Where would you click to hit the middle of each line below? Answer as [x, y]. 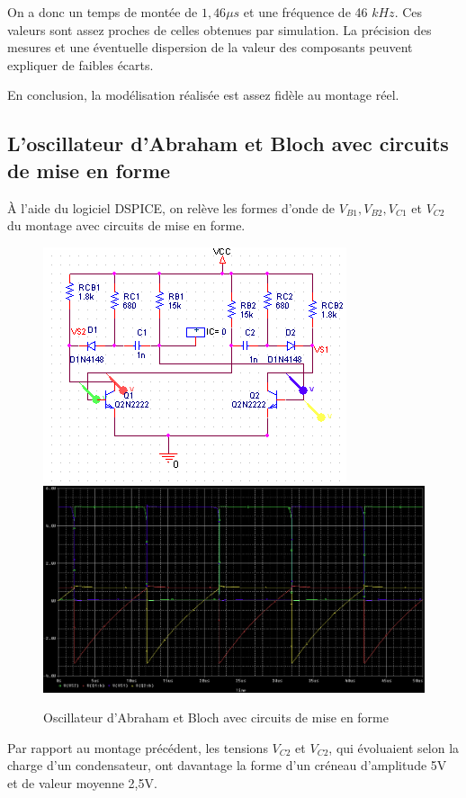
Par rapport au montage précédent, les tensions [138, 747]
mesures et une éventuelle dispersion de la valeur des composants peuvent [210, 47]
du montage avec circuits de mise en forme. [126, 225]
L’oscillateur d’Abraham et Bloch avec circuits [228, 143]
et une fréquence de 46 [305, 12]
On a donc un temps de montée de [103, 12]
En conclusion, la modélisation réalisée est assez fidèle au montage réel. [203, 95]
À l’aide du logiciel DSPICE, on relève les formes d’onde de [171, 207]
